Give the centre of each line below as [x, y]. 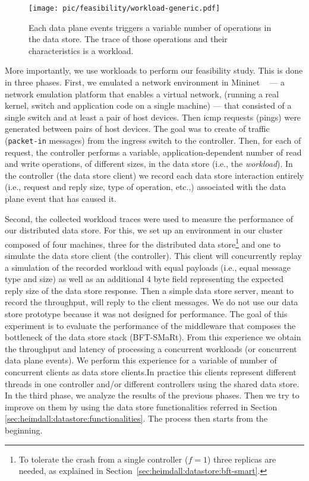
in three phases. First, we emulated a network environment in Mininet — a [145, 82]
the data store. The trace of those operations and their [128, 39]
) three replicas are [242, 459]
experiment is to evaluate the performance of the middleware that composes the [150, 325]
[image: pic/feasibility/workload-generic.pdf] [124, 8]
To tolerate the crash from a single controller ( [103, 459]
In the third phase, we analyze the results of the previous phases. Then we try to [152, 395]
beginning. [24, 430]
